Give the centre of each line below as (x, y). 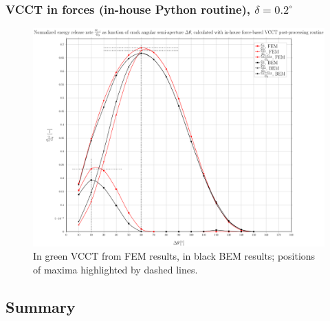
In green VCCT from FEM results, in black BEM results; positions (174, 256)
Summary (41, 306)
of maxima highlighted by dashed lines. (115, 269)
